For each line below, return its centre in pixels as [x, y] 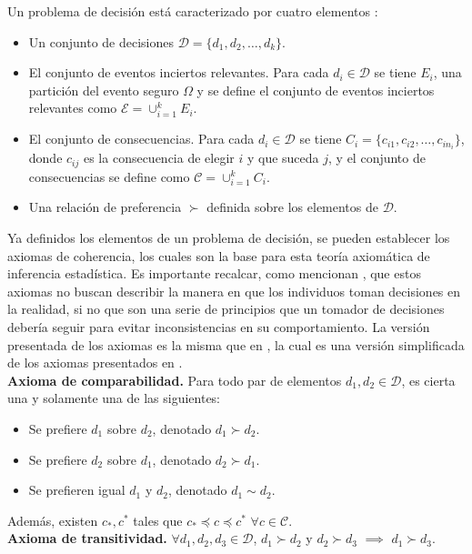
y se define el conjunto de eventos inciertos [316, 90]
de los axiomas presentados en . [95, 363]
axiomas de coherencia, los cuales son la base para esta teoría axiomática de [219, 255]
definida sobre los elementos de [292, 207]
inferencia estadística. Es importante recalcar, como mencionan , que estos [214, 273]
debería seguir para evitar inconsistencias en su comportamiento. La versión [219, 326]
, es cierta [428, 380]
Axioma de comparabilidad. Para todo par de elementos [175, 380]
